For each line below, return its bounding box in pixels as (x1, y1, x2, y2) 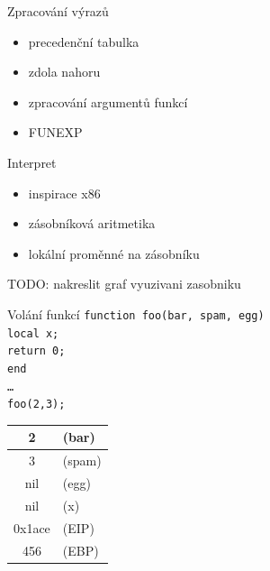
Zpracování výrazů (7, 2, 109, 20)
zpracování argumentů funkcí (28, 92, 188, 111)
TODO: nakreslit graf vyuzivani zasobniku (7, 274, 241, 293)
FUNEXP (28, 123, 83, 142)
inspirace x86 (28, 183, 101, 202)
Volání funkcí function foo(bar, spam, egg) (7, 304, 265, 323)
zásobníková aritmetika (28, 214, 156, 233)
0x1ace (13, 518, 50, 537)
